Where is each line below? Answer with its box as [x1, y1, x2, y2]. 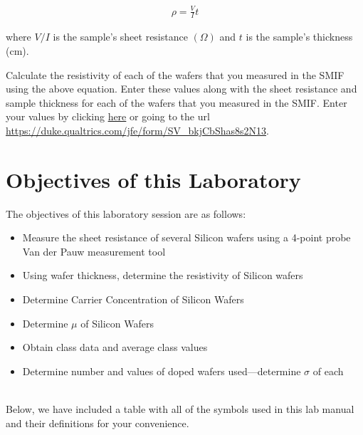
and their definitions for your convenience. [6, 415, 189, 430]
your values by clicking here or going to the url [6, 109, 210, 124]
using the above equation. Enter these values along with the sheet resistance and [6, 81, 357, 96]
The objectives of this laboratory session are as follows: [6, 206, 246, 221]
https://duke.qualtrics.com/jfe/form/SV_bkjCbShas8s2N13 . [6, 122, 269, 137]
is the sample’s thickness [246, 29, 353, 44]
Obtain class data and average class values [22, 340, 208, 355]
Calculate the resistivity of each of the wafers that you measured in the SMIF [6, 67, 344, 82]
